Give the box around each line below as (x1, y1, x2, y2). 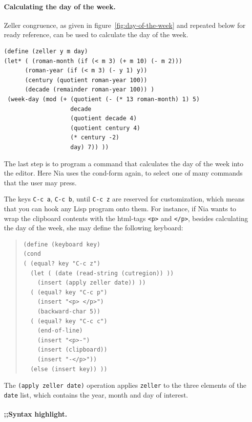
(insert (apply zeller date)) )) (37, 279, 146, 287)
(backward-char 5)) (37, 308, 101, 315)
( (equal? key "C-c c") (30, 317, 107, 325)
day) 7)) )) (70, 143, 109, 151)
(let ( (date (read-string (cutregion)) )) (30, 269, 174, 277)
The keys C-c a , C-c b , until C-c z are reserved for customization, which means (4, 194, 245, 204)
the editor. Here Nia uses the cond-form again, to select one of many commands (4, 168, 243, 178)
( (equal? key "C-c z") (23, 260, 101, 267)
